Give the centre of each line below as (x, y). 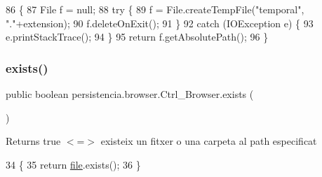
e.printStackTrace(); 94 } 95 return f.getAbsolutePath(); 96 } (137, 37)
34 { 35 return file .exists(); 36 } (73, 164)
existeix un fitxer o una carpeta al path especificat (209, 141)
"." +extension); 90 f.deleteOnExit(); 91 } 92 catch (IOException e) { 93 (160, 23)
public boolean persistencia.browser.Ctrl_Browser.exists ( (130, 94)
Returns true (33, 141)
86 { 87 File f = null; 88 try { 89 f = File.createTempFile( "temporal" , (155, 9)
